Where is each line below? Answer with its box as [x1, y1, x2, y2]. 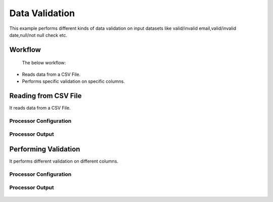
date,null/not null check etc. [9, 32, 68, 38]
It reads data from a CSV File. [9, 105, 71, 111]
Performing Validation [9, 144, 80, 154]
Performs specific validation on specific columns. [22, 78, 125, 84]
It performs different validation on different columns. [9, 158, 119, 164]
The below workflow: [22, 60, 66, 66]
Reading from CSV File [9, 91, 82, 100]
